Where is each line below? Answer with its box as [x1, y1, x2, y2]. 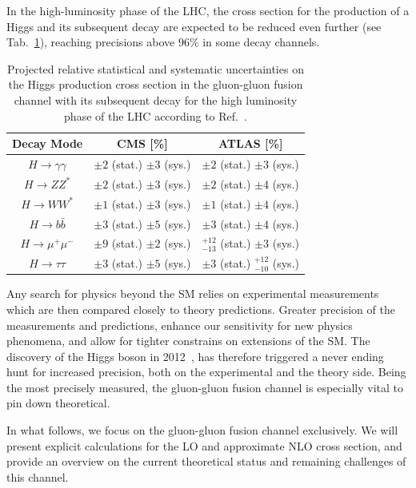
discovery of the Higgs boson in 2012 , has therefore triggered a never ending [6, 347, 384, 364]
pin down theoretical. [6, 395, 110, 411]
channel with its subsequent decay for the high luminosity [14, 91, 298, 108]
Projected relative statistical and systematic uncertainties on [7, 60, 304, 77]
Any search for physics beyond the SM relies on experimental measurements [6, 285, 379, 302]
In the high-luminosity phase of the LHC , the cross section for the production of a [6, 2, 410, 18]
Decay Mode [12, 135, 83, 152]
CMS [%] [117, 135, 168, 152]
